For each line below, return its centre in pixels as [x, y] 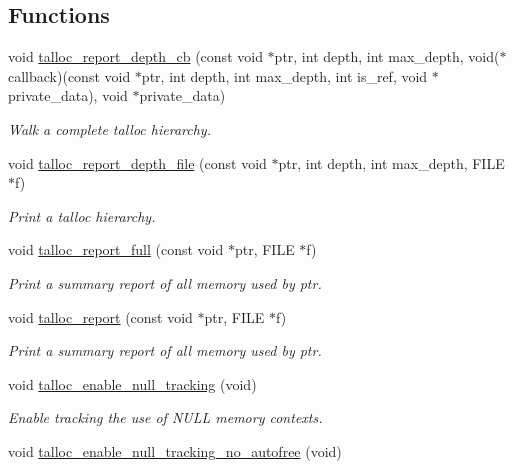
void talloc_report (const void [100, 316]
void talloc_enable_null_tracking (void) [132, 383]
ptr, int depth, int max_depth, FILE [391, 162]
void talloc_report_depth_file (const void [137, 162]
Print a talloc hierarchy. [82, 215]
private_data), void [68, 95]
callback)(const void [69, 75]
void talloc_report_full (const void [116, 249]
